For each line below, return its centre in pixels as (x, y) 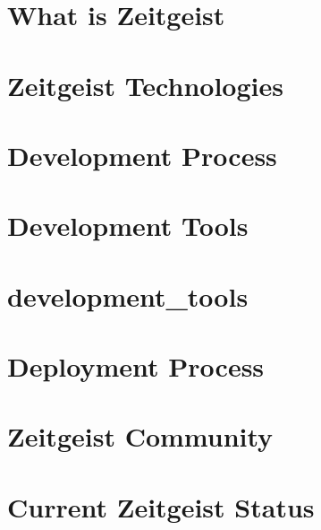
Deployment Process (136, 366)
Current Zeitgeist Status (161, 506)
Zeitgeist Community (140, 436)
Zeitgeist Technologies (145, 85)
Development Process (142, 155)
